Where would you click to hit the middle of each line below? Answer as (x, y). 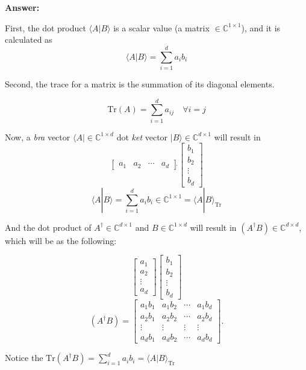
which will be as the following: (61, 240)
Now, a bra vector (38, 136)
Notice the (24, 358)
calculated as (29, 39)
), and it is (261, 27)
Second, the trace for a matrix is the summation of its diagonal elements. (140, 83)
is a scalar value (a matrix (161, 27)
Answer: (22, 7)
